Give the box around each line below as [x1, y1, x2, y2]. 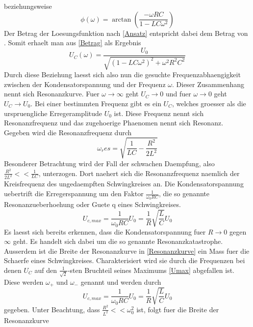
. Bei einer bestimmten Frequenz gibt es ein [30, 98, 161, 109]
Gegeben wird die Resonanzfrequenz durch [4, 127, 132, 137]
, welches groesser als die [172, 98, 246, 109]
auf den [34, 265, 57, 275]
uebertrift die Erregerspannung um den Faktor [4, 188, 144, 199]
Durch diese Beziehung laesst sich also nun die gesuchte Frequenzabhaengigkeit [4, 69, 241, 80]
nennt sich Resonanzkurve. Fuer [4, 89, 100, 99]
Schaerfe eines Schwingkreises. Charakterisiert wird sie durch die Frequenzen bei [4, 255, 245, 266]
